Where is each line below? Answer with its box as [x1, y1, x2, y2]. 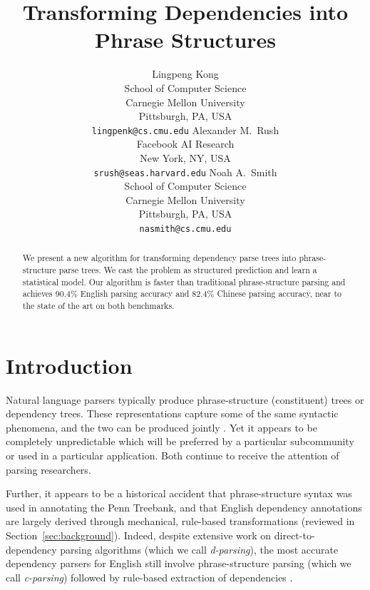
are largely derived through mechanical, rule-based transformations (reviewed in [6, 514, 355, 529]
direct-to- [274, 527, 315, 542]
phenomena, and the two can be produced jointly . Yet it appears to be [6, 419, 317, 434]
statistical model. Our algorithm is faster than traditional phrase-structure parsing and [22, 275, 346, 288]
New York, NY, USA [140, 150, 231, 165]
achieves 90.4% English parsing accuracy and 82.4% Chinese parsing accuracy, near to [22, 288, 342, 300]
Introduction [6, 350, 133, 380]
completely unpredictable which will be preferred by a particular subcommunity [6, 434, 354, 449]
